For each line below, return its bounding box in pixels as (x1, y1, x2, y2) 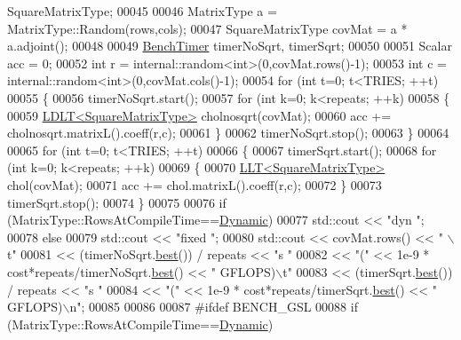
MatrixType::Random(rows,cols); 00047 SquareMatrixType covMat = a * (7, 19, 408, 37)
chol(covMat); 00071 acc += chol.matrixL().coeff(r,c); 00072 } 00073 (7, 175, 382, 194)
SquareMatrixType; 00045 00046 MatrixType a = (7, 2, 277, 20)
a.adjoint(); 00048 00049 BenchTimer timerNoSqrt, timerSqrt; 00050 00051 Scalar (7, 36, 452, 55)
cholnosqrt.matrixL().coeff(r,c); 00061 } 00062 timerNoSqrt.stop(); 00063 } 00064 (7, 123, 449, 142)
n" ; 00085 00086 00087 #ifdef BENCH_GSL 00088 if (69, 297, 358, 316)
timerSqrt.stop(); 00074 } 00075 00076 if (7, 193, 227, 211)
